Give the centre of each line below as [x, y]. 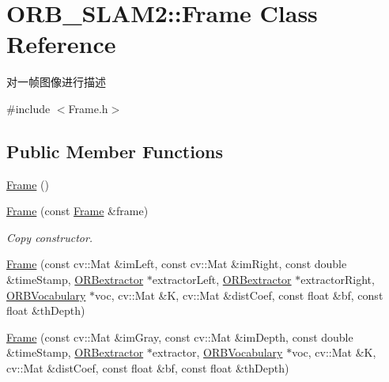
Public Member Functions [115, 151]
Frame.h [88, 108]
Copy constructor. [50, 237]
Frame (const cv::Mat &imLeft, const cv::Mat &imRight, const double [177, 264]
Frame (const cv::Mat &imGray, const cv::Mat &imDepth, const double [180, 337]
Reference [61, 44]
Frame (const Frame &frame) [77, 211]
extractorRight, [338, 280]
